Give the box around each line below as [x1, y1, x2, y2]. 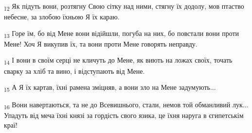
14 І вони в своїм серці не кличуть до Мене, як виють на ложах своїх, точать [4, 55, 233, 66]
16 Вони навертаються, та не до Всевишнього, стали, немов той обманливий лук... [4, 100, 249, 111]
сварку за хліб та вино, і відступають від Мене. [4, 66, 145, 76]
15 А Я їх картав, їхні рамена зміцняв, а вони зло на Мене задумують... [4, 82, 216, 93]
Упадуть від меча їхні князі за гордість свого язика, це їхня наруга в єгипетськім [4, 110, 244, 120]
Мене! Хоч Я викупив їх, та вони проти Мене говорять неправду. [4, 38, 198, 49]
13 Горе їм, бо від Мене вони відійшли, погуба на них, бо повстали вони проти [4, 28, 239, 39]
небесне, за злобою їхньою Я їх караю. [4, 12, 120, 22]
